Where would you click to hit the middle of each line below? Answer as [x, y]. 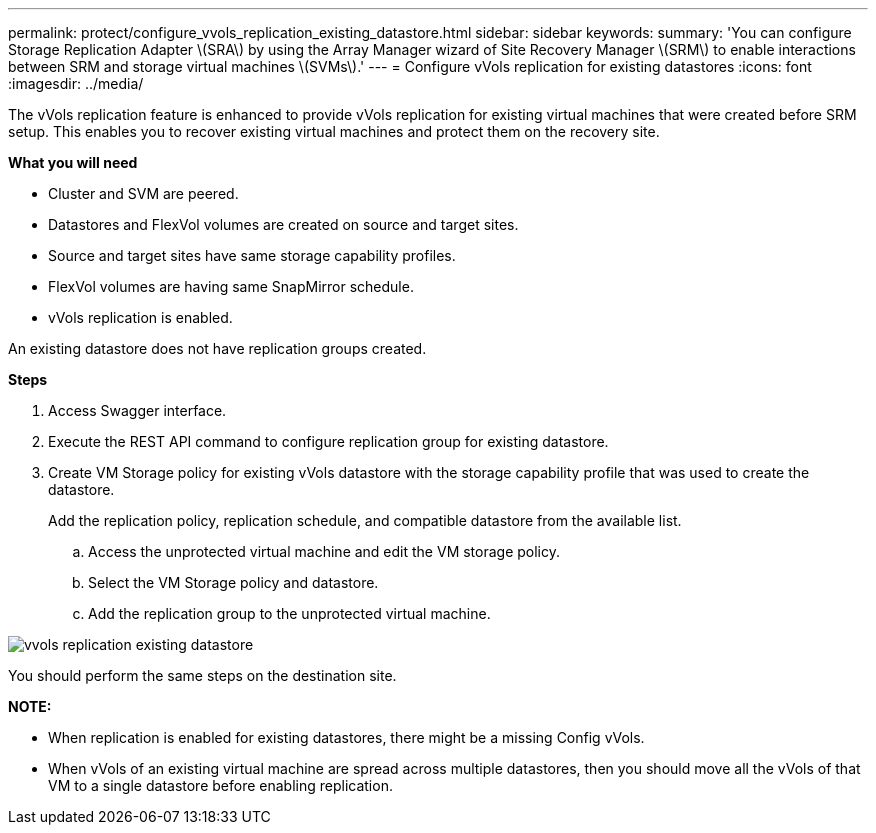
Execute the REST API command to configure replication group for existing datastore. [328, 441]
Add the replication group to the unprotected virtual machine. [289, 613]
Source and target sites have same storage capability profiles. [252, 255]
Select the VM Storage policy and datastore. [233, 582]
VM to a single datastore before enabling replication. [220, 785]
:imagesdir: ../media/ [76, 83]
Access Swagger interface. [137, 410]
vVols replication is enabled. [140, 317]
